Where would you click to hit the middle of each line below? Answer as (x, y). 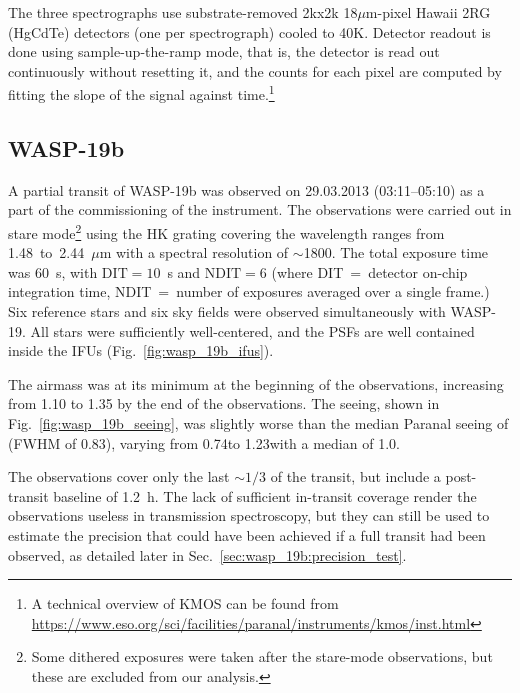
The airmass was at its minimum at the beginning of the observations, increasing (256, 383)
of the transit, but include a (355, 476)
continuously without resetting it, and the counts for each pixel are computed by (255, 70)
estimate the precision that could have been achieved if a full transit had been (247, 534)
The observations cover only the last (119, 476)
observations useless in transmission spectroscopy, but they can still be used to (249, 515)
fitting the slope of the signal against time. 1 (141, 93)
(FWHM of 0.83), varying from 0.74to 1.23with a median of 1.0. (204, 442)
